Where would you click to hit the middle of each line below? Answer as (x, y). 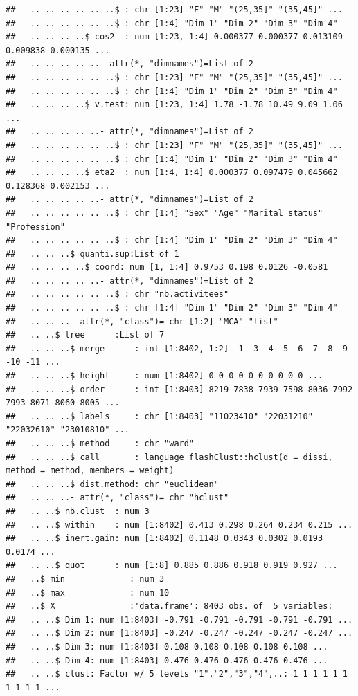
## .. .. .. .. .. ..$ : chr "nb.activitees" (117, 294)
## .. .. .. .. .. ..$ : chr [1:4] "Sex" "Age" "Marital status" (164, 213)
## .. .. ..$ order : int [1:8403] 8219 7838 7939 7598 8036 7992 (179, 389)
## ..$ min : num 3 (85, 579)
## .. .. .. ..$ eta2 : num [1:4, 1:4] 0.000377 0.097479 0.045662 (172, 173)
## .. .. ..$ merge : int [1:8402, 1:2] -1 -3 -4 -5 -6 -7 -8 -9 (177, 348)
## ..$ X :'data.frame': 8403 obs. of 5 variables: (169, 606)
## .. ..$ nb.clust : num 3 (78, 511)
